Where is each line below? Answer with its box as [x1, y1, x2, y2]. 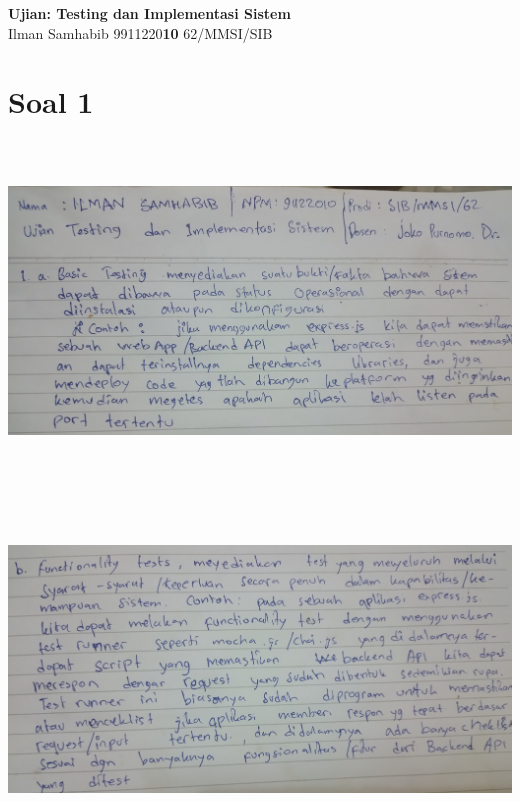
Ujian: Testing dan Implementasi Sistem [8, 3, 291, 23]
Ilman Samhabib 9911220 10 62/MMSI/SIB [8, 22, 273, 43]
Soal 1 [8, 81, 94, 122]
